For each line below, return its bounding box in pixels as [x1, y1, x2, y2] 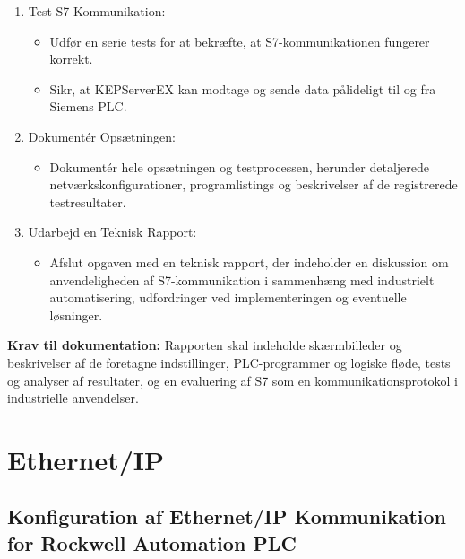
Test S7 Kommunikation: [28, 2, 166, 20]
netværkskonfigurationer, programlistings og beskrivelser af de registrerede [49, 175, 458, 194]
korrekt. [49, 49, 93, 68]
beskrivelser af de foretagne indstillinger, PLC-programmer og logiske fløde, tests [7, 353, 451, 371]
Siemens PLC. [49, 97, 127, 116]
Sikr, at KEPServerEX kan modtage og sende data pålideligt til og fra [49, 79, 436, 98]
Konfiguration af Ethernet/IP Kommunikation [7, 502, 446, 530]
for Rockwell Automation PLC [7, 528, 297, 556]
